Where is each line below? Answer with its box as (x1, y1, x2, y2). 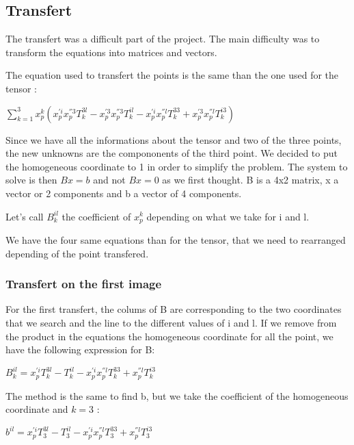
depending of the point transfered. (5, 246, 149, 260)
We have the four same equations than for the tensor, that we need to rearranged (5, 233, 346, 246)
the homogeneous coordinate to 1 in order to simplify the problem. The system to (5, 159, 348, 173)
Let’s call (5, 209, 44, 223)
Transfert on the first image (5, 275, 162, 292)
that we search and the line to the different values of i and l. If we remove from (5, 316, 337, 329)
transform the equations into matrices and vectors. (5, 44, 217, 59)
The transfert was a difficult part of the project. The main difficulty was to (5, 31, 320, 46)
